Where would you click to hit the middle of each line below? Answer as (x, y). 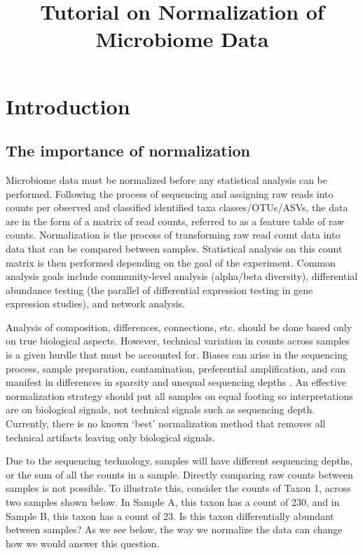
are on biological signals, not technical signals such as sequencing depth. (160, 409)
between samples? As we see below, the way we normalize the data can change (174, 529)
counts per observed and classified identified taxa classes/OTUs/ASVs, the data (177, 207)
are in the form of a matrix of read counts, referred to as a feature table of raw (175, 221)
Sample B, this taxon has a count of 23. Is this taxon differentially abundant (170, 515)
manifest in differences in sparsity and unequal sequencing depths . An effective (176, 382)
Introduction (68, 106)
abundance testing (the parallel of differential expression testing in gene (159, 289)
